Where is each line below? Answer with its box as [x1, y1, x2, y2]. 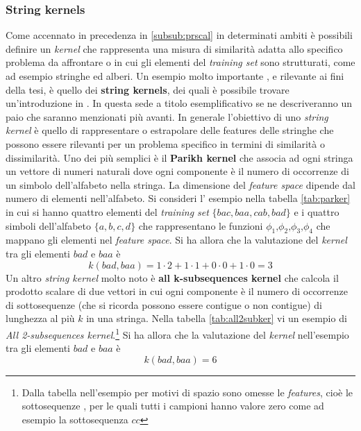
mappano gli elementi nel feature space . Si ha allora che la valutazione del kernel [6, 233, 347, 247]
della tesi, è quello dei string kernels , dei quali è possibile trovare [6, 82, 289, 96]
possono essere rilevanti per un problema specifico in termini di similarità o [6, 136, 325, 151]
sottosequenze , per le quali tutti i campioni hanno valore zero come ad [22, 398, 324, 413]
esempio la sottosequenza [22, 412, 128, 426]
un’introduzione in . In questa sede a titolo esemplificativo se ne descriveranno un [6, 96, 353, 110]
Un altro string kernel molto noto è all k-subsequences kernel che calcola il [6, 270, 339, 285]
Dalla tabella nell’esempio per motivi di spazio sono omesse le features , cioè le [22, 384, 353, 399]
